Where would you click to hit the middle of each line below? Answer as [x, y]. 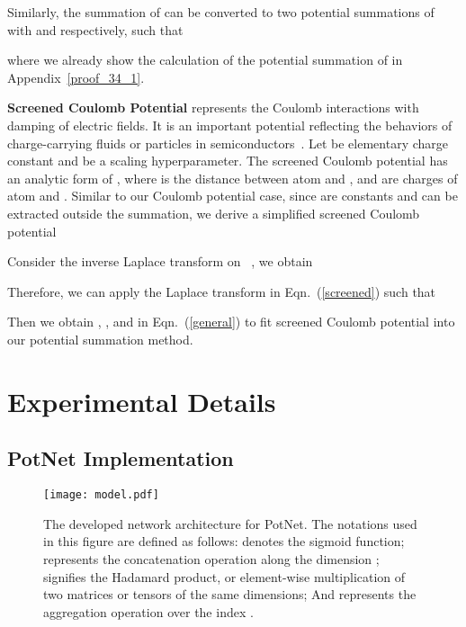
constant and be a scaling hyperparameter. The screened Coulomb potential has [228, 161]
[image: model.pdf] [101, 495]
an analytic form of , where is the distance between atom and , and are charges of [233, 178]
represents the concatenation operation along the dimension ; [211, 558]
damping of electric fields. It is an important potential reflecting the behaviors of [230, 125]
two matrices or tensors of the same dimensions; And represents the [230, 594]
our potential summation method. [100, 339]
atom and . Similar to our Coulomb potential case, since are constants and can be [233, 196]
